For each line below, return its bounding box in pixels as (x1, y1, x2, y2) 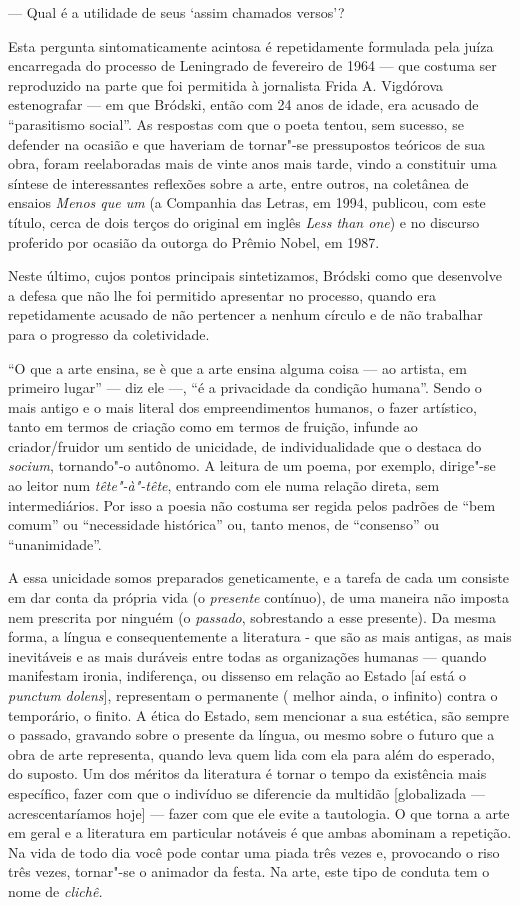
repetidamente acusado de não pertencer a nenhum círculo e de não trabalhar (8, 304, 483, 325)
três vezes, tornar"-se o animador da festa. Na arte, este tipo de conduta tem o (8, 861, 490, 882)
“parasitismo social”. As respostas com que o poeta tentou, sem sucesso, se (8, 113, 464, 134)
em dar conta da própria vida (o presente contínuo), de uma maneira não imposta (8, 587, 509, 608)
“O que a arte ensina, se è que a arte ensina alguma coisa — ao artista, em (8, 357, 467, 378)
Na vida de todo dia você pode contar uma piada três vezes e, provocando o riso (8, 841, 500, 862)
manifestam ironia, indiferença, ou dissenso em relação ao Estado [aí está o (8, 665, 467, 686)
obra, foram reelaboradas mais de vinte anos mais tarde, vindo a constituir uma (8, 153, 497, 174)
